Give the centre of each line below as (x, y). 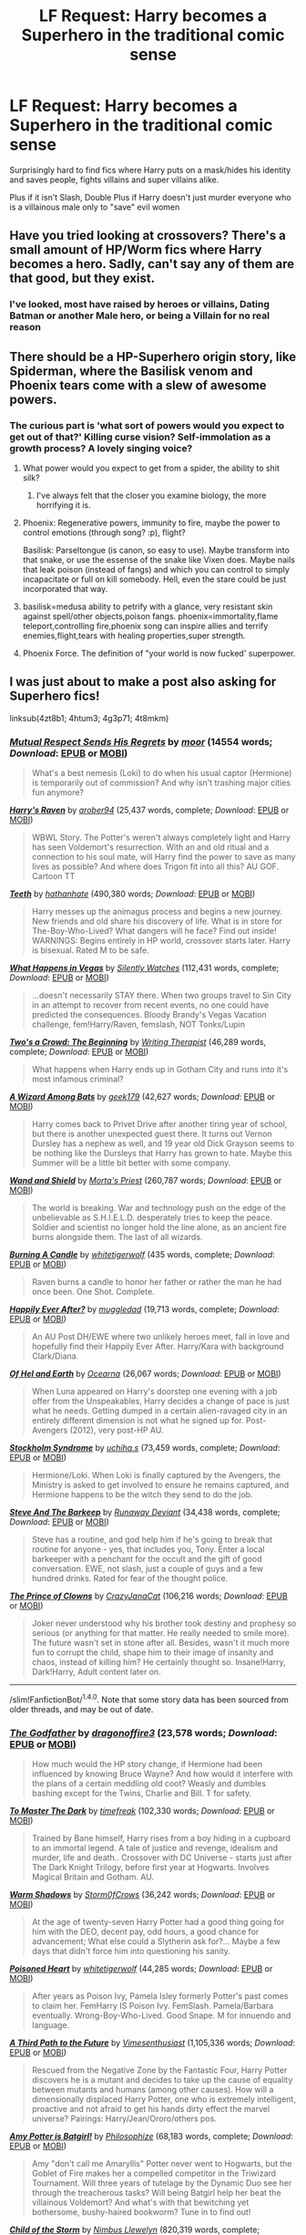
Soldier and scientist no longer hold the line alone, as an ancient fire (159, 1227)
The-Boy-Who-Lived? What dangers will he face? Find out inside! (154, 931)
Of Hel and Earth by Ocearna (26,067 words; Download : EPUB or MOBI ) (145, 1374)
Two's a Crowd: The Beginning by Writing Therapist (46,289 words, (138, 1042)
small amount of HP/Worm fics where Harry (136, 250)
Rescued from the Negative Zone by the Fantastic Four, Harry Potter (159, 2070)
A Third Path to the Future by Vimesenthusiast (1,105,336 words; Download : (153, 2043)
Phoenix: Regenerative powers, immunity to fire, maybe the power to (151, 523)
